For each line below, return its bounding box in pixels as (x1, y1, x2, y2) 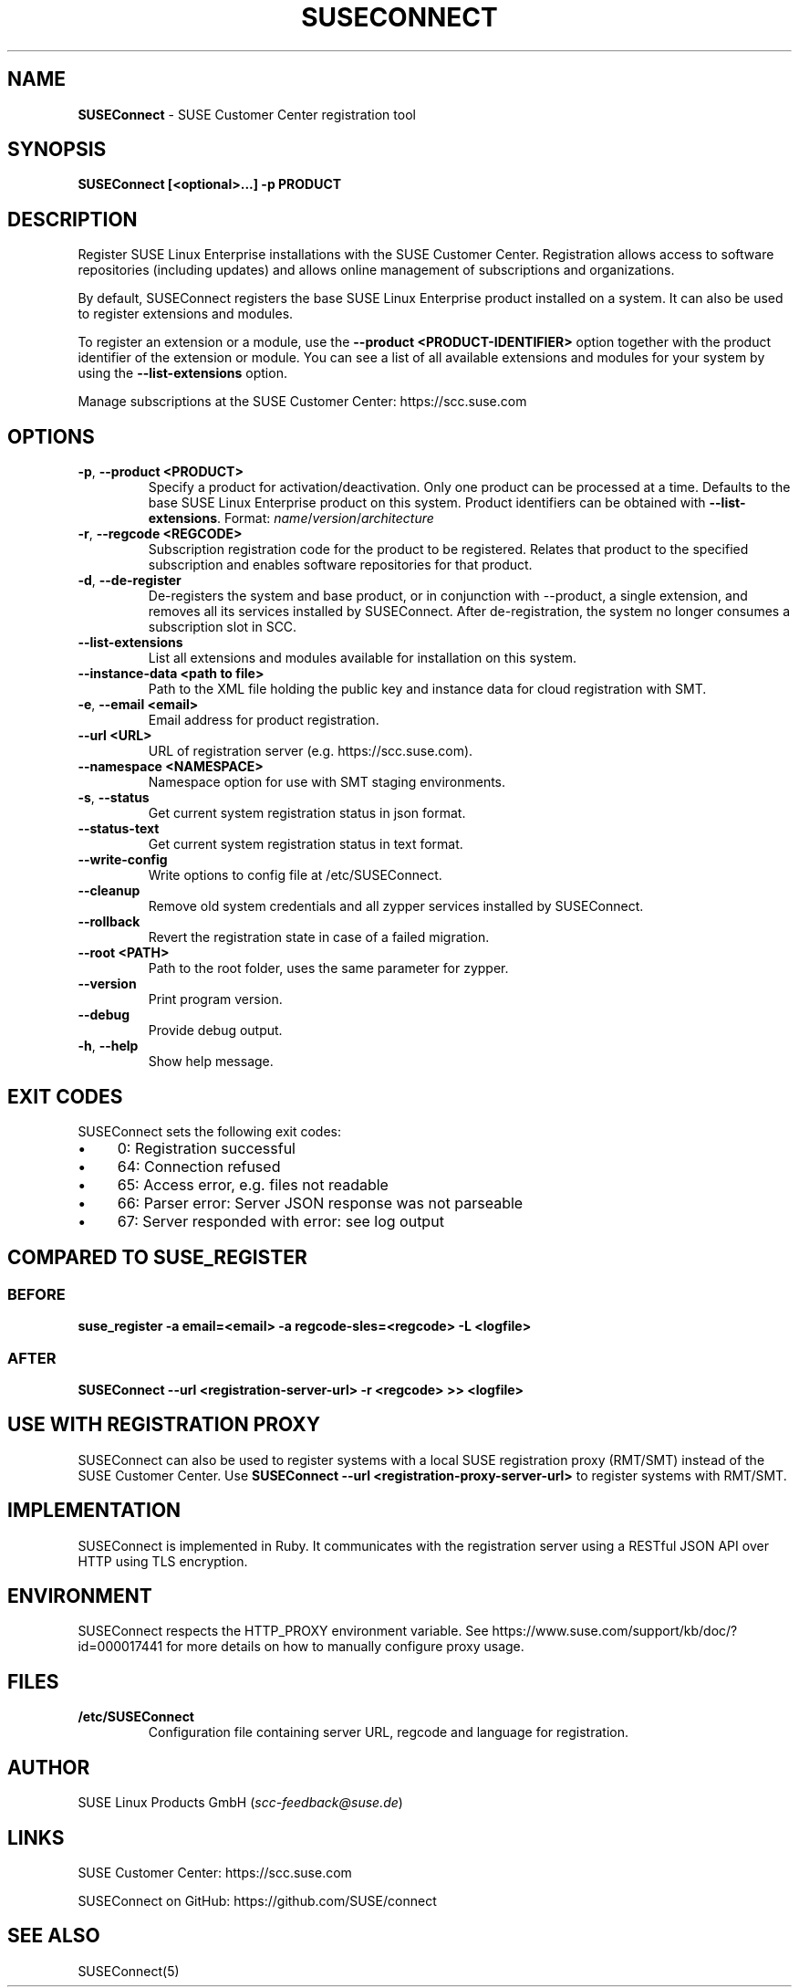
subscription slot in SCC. (148, 619, 297, 635)
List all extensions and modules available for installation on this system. (148, 650, 576, 666)
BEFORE (7, 1284, 66, 1303)
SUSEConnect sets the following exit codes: (78, 1123, 341, 1139)
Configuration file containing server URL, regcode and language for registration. (148, 1724, 628, 1741)
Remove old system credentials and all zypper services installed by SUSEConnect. (148, 898, 644, 915)
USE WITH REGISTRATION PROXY (7, 1413, 321, 1437)
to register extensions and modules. (78, 306, 294, 322)
